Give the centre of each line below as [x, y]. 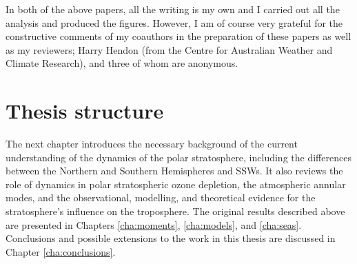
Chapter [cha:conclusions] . [61, 251]
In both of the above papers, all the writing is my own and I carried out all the [173, 9]
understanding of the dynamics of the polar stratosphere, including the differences [178, 157]
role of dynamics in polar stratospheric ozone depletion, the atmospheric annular [176, 184]
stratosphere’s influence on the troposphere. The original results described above [175, 211]
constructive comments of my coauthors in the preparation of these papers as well [178, 36]
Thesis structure [85, 111]
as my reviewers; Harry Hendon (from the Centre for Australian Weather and [169, 49]
